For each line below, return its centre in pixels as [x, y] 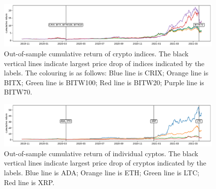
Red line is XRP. [29, 182]
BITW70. [18, 92]
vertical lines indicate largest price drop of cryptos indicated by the [105, 163]
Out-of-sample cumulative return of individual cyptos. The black [101, 153]
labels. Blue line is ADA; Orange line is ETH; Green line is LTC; [102, 173]
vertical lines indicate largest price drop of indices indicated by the [104, 63]
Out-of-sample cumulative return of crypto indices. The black [96, 53]
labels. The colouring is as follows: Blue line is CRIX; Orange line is [106, 73]
